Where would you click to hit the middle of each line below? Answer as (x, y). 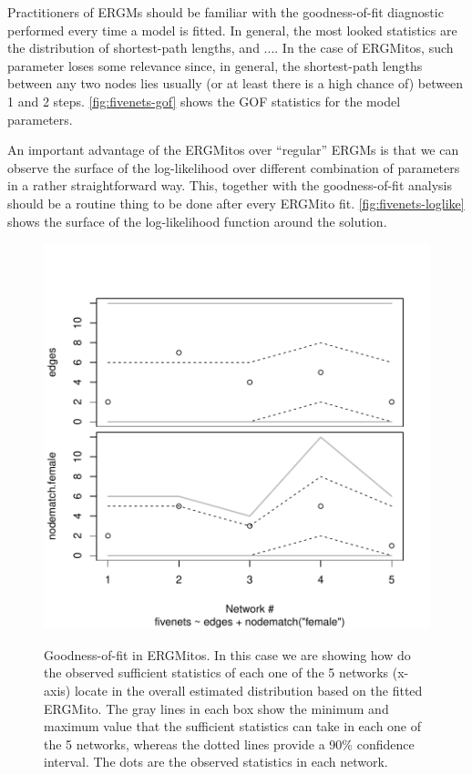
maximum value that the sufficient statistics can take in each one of (233, 726)
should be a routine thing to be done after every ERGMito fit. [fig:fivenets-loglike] (236, 203)
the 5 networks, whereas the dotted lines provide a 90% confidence (229, 743)
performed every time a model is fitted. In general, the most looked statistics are (232, 30)
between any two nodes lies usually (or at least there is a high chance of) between (236, 83)
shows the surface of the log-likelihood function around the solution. (197, 221)
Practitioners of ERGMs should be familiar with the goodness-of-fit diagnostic (226, 12)
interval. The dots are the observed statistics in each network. (216, 762)
